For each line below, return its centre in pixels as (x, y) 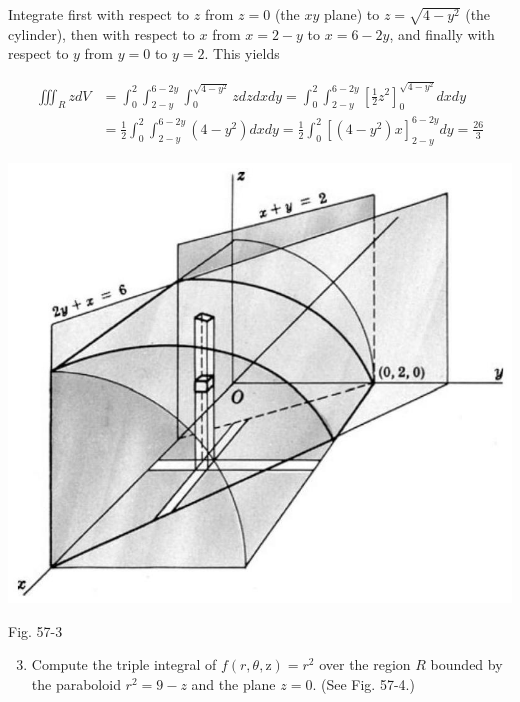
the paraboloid (76, 683)
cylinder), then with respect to (101, 33)
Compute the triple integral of (124, 664)
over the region (365, 664)
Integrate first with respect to (99, 14)
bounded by (466, 664)
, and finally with (442, 33)
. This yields (242, 53)
